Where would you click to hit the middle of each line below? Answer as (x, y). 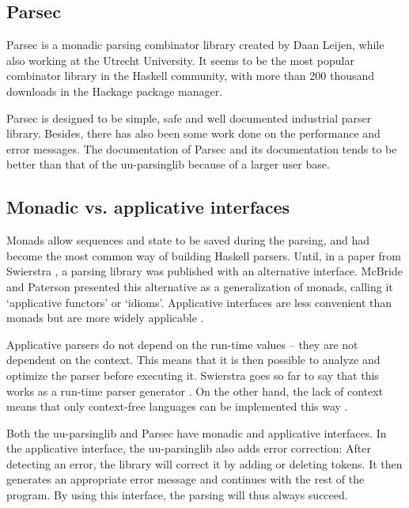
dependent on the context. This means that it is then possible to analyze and (193, 360)
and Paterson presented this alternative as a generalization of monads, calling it (200, 286)
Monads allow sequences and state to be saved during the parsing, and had (188, 240)
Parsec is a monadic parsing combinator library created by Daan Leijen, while (195, 45)
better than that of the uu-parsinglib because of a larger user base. (168, 164)
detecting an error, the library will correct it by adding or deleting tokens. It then (204, 463)
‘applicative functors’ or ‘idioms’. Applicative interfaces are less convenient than (199, 302)
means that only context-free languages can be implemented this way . (177, 406)
